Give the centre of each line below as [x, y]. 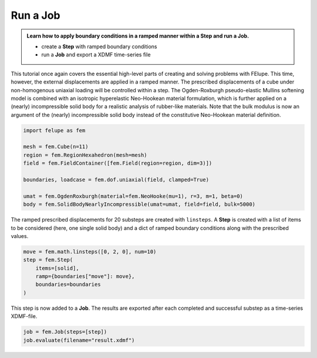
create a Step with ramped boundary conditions [99, 46]
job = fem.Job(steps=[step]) [65, 332]
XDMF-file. [24, 316]
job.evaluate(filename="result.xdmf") [79, 340]
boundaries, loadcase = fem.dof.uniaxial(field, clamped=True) [116, 180]
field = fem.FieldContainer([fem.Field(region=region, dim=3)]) [118, 163]
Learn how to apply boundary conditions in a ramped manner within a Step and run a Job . [138, 36]
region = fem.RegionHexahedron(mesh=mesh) [85, 155]
